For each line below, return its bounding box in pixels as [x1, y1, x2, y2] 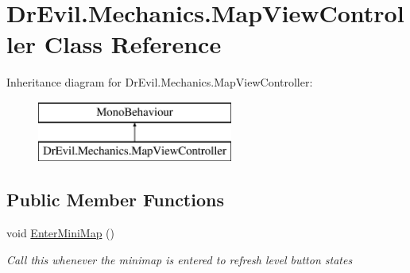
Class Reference [44, 28, 222, 60]
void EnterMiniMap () [6, 225, 115, 241]
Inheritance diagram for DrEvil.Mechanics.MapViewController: [6, 74, 313, 90]
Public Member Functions [6, 187, 224, 212]
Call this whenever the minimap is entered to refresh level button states [6, 251, 353, 267]
